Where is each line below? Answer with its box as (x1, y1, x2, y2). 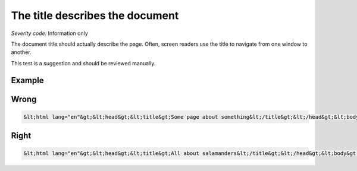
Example (11, 75, 44, 85)
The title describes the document (11, 9, 179, 22)
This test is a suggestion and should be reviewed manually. (11, 59, 156, 66)
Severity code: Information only (11, 30, 89, 37)
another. (11, 49, 32, 56)
